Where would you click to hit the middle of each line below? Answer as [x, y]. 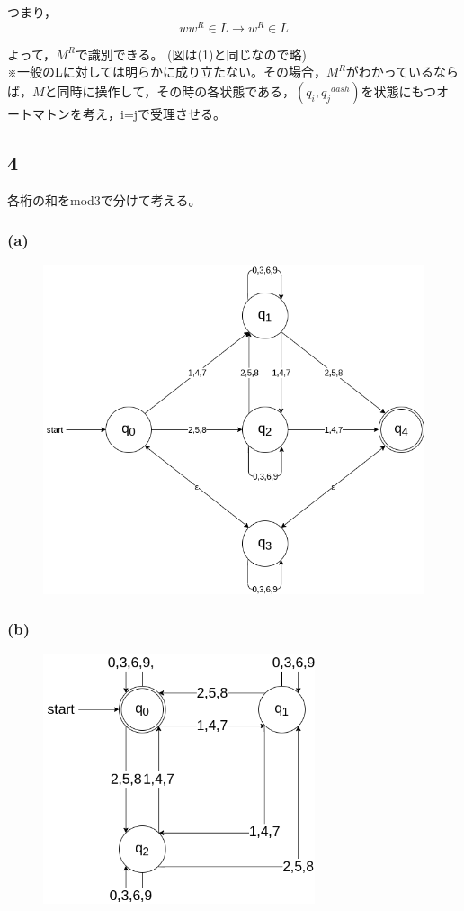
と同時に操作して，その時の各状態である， [170, 90]
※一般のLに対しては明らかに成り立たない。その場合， [167, 72]
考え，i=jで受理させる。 [154, 113]
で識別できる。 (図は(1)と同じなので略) [191, 54]
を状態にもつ [399, 90]
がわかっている [390, 72]
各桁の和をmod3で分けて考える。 [104, 199]
